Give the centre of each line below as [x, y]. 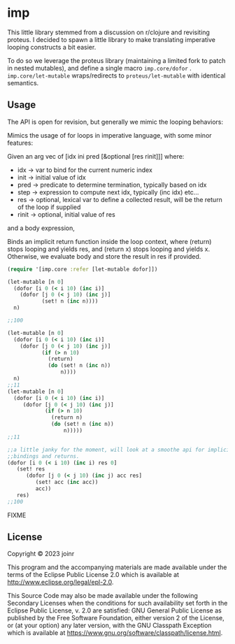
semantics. [23, 83]
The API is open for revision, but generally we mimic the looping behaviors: [115, 122]
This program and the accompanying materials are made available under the [117, 567]
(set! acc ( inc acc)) [67, 482]
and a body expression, [41, 228]
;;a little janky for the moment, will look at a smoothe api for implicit [120, 450]
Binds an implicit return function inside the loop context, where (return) [109, 241]
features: [20, 143]
